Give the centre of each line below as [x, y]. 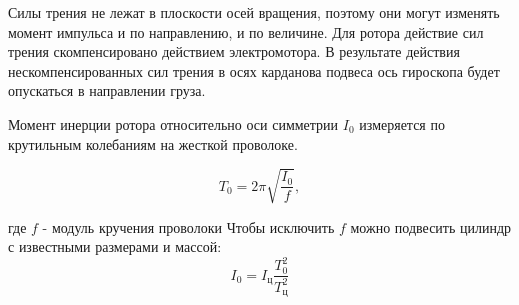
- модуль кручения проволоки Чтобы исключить [188, 226]
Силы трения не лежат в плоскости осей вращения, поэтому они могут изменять [254, 12]
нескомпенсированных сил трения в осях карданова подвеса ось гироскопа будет [254, 70]
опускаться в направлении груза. [107, 90]
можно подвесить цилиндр [431, 226]
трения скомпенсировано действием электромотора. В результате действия [234, 51]
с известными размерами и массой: [115, 246]
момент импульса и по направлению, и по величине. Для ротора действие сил [246, 31]
